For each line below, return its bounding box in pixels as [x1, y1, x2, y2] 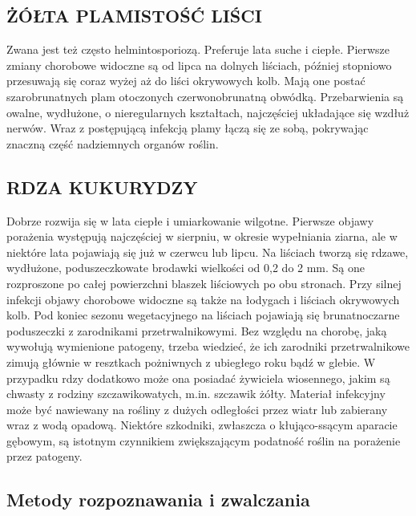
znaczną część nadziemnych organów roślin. [6, 135, 219, 152]
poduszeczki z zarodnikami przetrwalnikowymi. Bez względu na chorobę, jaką [6, 322, 387, 339]
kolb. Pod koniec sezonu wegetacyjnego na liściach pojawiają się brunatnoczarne [6, 307, 400, 323]
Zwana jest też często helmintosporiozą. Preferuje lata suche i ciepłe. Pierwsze [6, 41, 390, 58]
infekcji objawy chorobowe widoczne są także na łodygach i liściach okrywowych [6, 291, 400, 307]
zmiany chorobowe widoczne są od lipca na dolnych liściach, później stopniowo [6, 56, 392, 73]
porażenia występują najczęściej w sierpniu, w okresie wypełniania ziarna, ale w [6, 228, 398, 245]
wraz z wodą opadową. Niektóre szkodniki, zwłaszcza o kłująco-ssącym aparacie [6, 416, 398, 433]
